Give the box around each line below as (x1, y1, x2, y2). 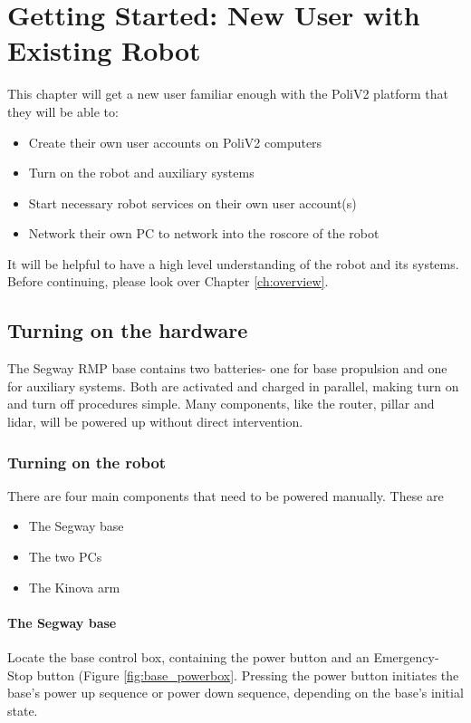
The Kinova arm (28, 577, 120, 596)
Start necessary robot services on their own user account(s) (28, 193, 357, 212)
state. (7, 700, 38, 719)
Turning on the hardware (7, 316, 248, 344)
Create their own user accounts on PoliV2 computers (28, 132, 322, 151)
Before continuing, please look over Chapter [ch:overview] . (7, 272, 329, 291)
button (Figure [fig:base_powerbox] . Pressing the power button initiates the (36, 665, 459, 684)
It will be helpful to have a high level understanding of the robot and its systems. (7, 254, 459, 273)
